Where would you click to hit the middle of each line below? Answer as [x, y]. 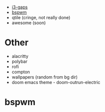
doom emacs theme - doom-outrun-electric [56, 82]
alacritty [20, 56]
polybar [19, 61]
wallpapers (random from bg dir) [45, 77]
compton [21, 72]
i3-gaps [20, 7]
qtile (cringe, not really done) [41, 17]
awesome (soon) [29, 23]
